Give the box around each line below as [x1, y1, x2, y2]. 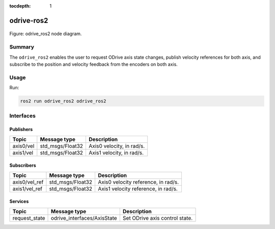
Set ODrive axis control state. [122, 214, 193, 221]
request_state [12, 214, 45, 221]
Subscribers [9, 162, 37, 168]
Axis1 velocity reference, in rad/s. [97, 185, 178, 192]
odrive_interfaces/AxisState [51, 214, 117, 221]
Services [9, 198, 29, 205]
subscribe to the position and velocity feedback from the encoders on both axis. [9, 61, 178, 67]
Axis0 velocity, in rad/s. [89, 142, 145, 149]
